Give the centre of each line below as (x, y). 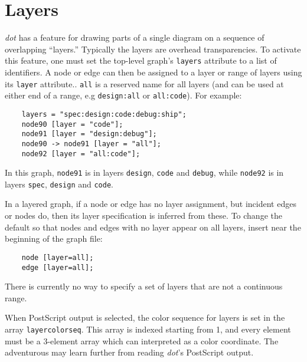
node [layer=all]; (58, 257)
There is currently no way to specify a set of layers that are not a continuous (144, 286)
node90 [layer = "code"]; (72, 124)
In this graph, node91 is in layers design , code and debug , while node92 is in (144, 172)
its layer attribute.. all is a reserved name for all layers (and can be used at (144, 83)
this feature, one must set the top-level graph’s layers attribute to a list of (141, 60)
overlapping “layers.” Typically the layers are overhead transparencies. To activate (153, 49)
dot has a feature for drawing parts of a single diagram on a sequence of (135, 37)
